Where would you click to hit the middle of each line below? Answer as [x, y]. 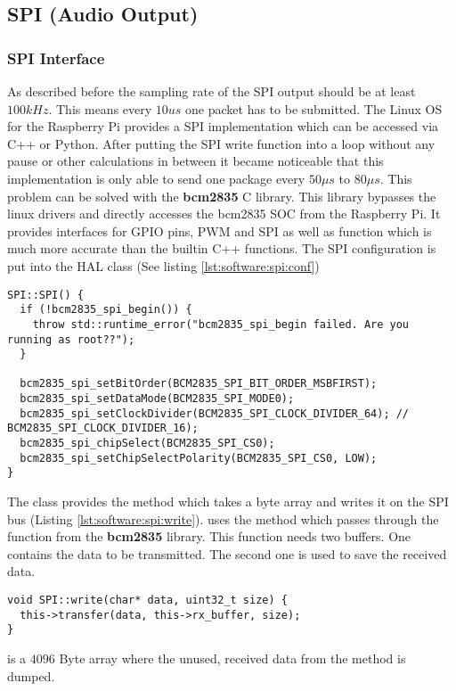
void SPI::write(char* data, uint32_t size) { [147, 601]
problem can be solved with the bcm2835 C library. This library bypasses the [222, 196]
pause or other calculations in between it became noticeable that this [195, 161]
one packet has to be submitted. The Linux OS [314, 108]
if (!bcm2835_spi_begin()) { [106, 310]
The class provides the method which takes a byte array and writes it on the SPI [228, 502]
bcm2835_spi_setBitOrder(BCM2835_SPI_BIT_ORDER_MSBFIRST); [199, 384]
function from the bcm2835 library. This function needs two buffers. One [209, 536]
